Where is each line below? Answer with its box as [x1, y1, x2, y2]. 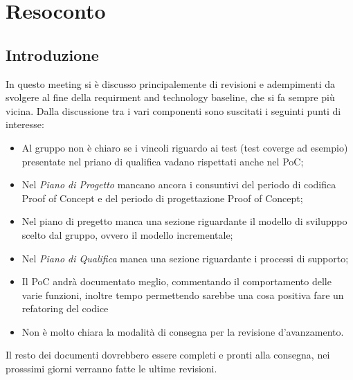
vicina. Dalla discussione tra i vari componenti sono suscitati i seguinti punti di [6, 103, 341, 118]
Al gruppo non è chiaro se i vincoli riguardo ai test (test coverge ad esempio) [21, 140, 348, 154]
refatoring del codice [21, 301, 109, 316]
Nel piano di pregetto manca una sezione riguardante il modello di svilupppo [21, 214, 347, 228]
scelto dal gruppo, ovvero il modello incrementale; [21, 227, 233, 242]
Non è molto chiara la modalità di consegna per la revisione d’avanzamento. [21, 324, 344, 338]
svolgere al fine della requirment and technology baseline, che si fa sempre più [6, 90, 335, 105]
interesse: [6, 117, 44, 132]
